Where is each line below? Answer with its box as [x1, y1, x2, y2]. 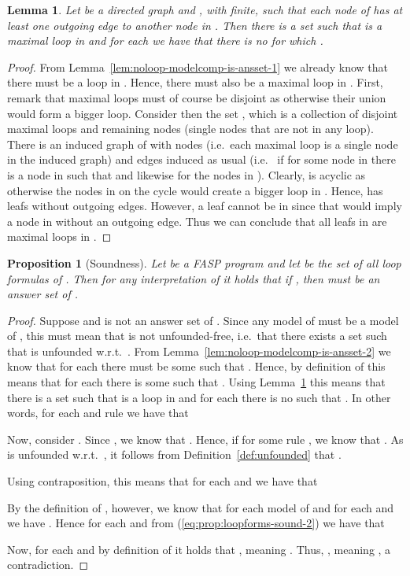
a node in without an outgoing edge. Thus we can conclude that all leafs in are [7, 212, 387, 229]
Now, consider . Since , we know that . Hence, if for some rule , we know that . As [7, 430, 404, 447]
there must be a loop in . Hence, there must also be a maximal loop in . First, [7, 74, 383, 90]
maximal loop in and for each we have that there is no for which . [7, 32, 323, 49]
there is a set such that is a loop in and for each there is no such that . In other [7, 389, 391, 405]
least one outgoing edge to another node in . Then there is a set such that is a [7, 17, 382, 33]
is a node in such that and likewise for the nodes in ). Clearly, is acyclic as [7, 166, 366, 183]
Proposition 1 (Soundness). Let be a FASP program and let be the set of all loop [7, 254, 401, 271]
